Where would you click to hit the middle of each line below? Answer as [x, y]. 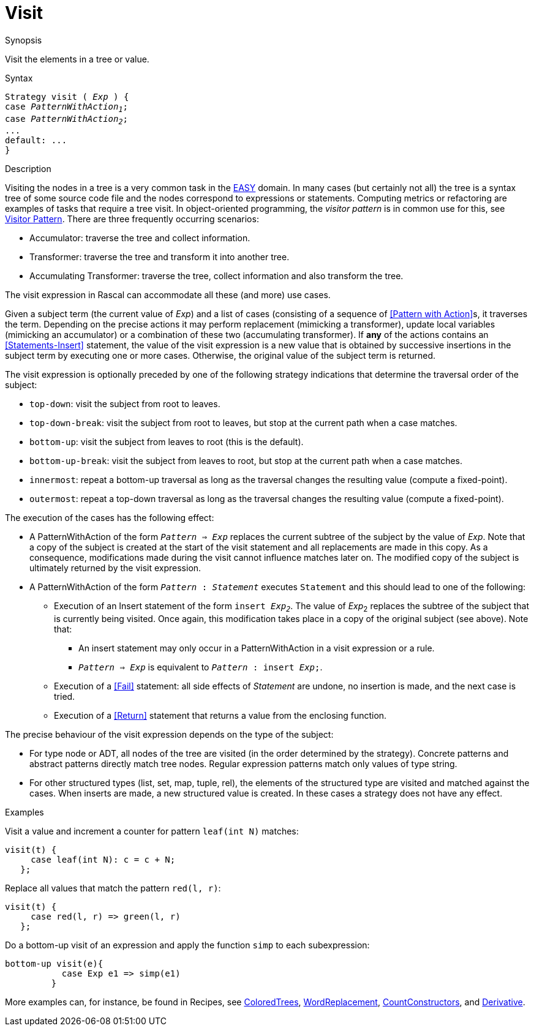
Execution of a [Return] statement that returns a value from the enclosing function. [220, 716]
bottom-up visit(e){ [54, 964]
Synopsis [24, 40]
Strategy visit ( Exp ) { [67, 96]
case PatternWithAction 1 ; [66, 107]
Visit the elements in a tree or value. [77, 59]
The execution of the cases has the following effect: [110, 518]
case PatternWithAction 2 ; [66, 120]
